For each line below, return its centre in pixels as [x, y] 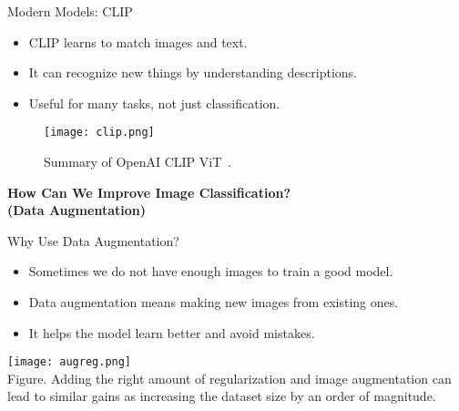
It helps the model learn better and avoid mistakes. [172, 332]
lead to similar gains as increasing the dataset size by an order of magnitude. [222, 396]
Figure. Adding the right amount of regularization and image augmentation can [229, 378]
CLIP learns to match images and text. [138, 41]
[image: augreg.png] [70, 362]
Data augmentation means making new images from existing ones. [214, 302]
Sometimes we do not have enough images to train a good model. [211, 271]
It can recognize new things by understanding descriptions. [193, 72]
